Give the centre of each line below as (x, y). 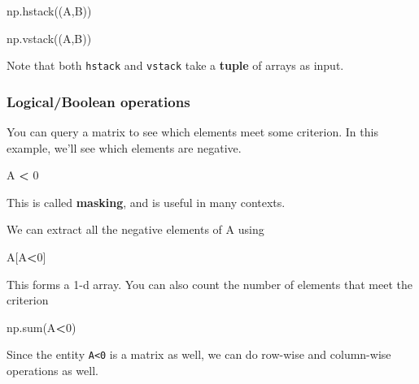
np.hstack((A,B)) (49, 11)
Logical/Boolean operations (98, 101)
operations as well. (52, 371)
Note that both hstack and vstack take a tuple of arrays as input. (175, 65)
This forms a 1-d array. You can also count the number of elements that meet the (209, 284)
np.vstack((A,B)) (49, 38)
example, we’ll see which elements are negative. (124, 147)
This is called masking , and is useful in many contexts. (146, 202)
